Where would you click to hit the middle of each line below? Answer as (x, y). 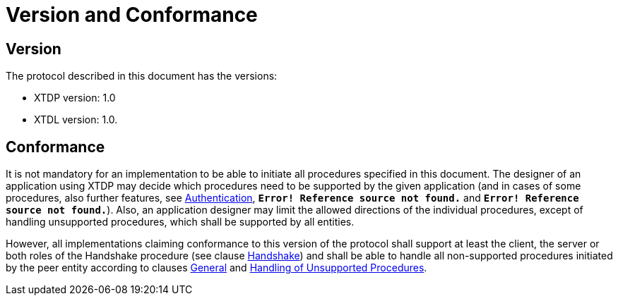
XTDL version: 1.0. (76, 120)
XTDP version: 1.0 (75, 98)
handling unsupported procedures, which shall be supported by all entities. (180, 222)
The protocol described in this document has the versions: (142, 76)
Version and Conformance (132, 15)
